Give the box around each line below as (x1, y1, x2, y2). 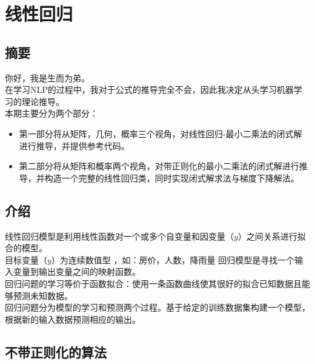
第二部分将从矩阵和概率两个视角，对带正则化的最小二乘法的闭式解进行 (19, 160, 299, 172)
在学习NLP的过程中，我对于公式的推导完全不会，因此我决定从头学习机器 (5, 83, 294, 96)
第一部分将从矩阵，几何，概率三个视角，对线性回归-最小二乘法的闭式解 (19, 127, 302, 140)
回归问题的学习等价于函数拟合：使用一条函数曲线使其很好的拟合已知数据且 (5, 277, 302, 289)
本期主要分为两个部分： (5, 107, 98, 120)
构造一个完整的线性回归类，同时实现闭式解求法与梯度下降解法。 (44, 171, 299, 184)
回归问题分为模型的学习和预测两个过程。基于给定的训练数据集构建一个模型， (5, 301, 310, 314)
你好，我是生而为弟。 (5, 71, 90, 84)
